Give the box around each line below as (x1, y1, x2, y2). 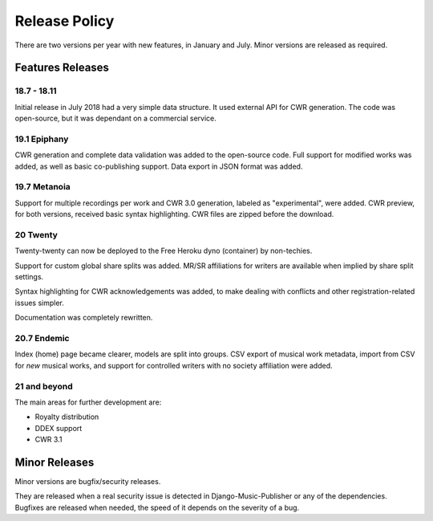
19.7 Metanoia (14, 181, 71, 193)
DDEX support (34, 423, 83, 433)
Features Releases (14, 61, 110, 75)
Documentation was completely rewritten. (14, 313, 153, 323)
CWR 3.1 (34, 434, 63, 445)
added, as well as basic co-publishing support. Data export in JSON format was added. (14, 161, 303, 171)
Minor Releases (14, 455, 95, 469)
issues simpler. (14, 298, 64, 307)
